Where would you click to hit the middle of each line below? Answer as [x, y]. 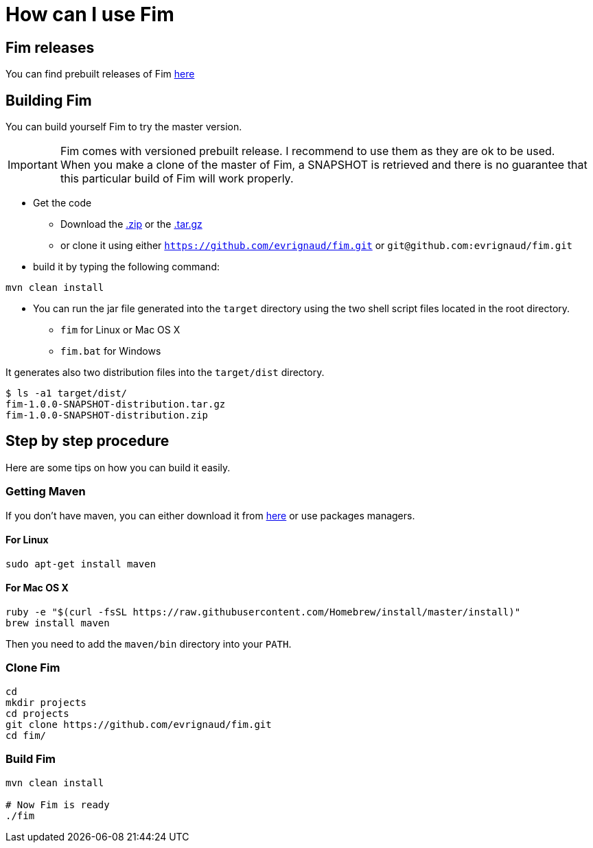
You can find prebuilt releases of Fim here [100, 74]
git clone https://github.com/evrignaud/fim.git [139, 724]
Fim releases [50, 47]
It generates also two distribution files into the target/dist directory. [165, 373]
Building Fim [49, 100]
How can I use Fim [90, 14]
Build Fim [31, 759]
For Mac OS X [37, 588]
